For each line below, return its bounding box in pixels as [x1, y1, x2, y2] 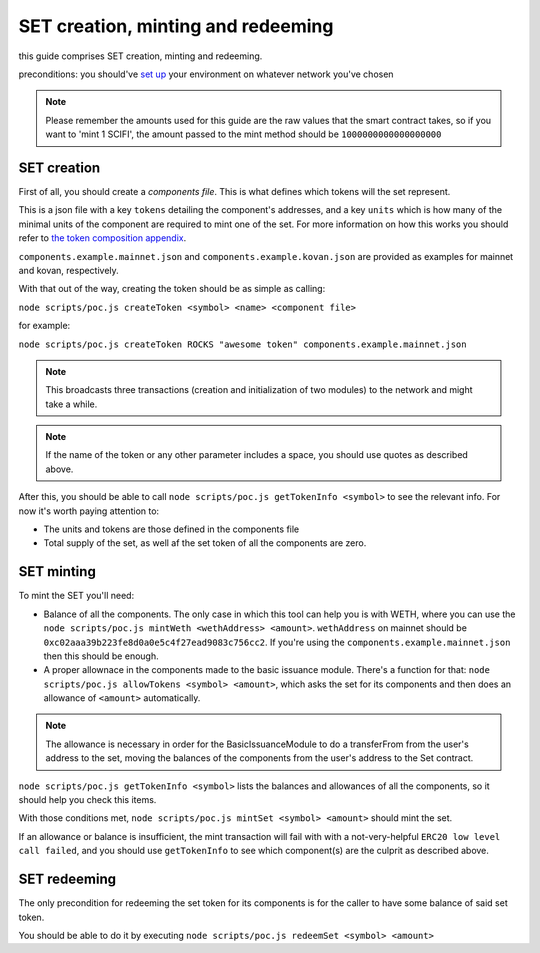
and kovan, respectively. [18, 264, 119, 276]
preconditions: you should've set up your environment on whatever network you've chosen [18, 68, 394, 80]
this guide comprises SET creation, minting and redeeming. [18, 50, 263, 62]
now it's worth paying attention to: [18, 505, 160, 517]
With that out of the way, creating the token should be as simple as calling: [18, 283, 326, 295]
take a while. [45, 398, 98, 410]
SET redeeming [18, 871, 117, 888]
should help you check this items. [18, 794, 157, 806]
